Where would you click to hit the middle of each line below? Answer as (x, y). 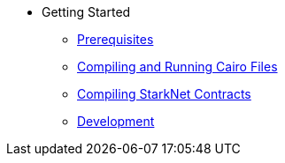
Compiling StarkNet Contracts (164, 94)
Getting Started (86, 12)
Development (116, 121)
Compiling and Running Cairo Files (177, 67)
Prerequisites (116, 39)
